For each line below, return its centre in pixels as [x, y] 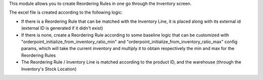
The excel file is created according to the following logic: [66, 13]
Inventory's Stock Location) [49, 69]
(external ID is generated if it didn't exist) [62, 28]
